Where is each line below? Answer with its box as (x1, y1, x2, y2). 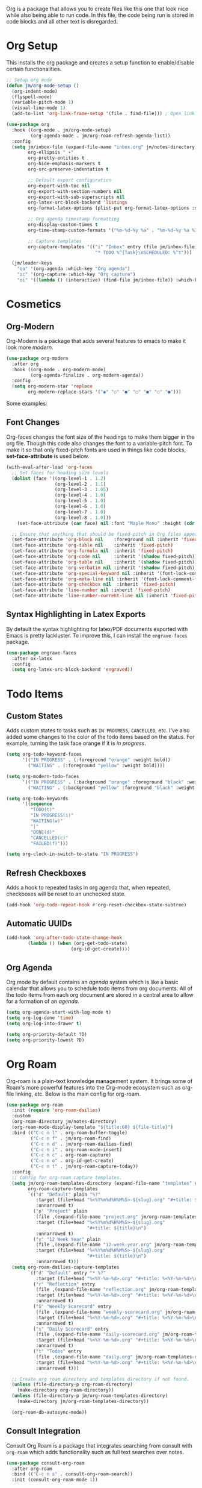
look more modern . (6, 344, 54, 351)
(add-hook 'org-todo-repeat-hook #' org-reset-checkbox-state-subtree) (6, 902, 187, 908)
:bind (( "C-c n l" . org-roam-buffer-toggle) (11, 1129, 128, 1135)
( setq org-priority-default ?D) (6, 1031, 87, 1037)
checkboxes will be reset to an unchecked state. (6, 890, 126, 897)
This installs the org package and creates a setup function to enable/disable (6, 58, 194, 66)
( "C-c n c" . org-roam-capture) (30, 1152, 112, 1158)
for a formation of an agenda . (6, 997, 79, 1005)
